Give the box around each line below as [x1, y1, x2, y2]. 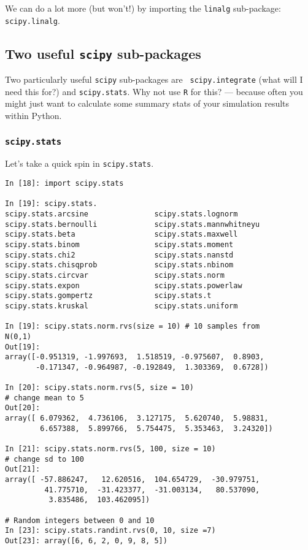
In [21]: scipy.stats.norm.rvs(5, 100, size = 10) [5, 445, 216, 454]
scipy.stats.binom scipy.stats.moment [5, 240, 234, 249]
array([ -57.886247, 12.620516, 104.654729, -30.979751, [5, 475, 260, 484]
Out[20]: [5, 403, 40, 413]
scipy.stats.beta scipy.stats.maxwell [5, 230, 238, 239]
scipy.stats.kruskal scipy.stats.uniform [5, 301, 238, 310]
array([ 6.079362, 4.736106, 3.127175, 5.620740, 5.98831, [5, 414, 269, 423]
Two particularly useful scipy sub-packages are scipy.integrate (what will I [5, 73, 303, 86]
